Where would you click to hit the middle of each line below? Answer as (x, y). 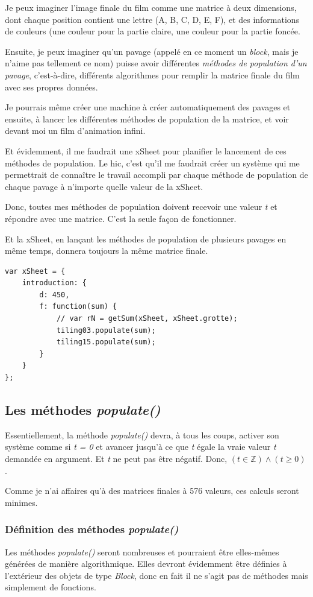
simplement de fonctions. (51, 587)
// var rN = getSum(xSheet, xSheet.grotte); (147, 319)
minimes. (21, 502)
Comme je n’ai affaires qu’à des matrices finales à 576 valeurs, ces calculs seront (152, 491)
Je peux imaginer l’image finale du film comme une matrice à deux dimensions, (151, 7)
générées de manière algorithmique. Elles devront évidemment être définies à (146, 564)
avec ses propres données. (51, 87)
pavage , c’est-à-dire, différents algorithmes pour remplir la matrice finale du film (152, 74)
